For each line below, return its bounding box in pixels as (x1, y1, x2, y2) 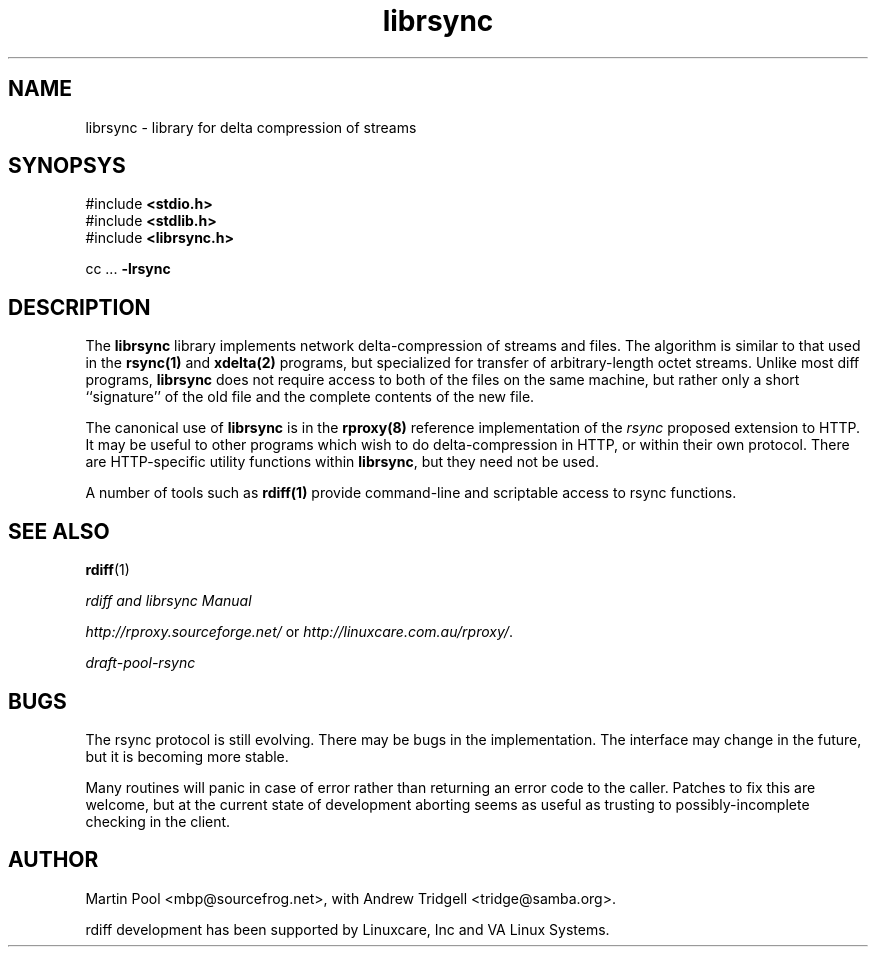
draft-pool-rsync (85, 654, 196, 672)
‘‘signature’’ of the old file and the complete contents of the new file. (85, 388, 535, 406)
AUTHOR (8, 847, 99, 873)
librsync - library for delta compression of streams (85, 118, 417, 136)
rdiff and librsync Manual (85, 592, 252, 610)
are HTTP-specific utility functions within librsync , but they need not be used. (85, 453, 599, 471)
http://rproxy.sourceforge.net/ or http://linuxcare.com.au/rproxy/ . (85, 623, 514, 641)
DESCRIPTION (8, 294, 151, 320)
